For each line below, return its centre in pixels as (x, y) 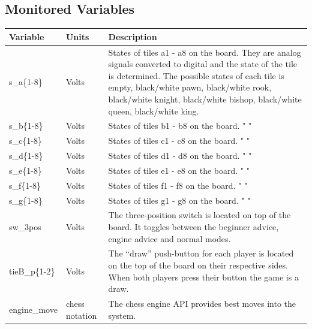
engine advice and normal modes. (169, 238)
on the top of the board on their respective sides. (198, 265)
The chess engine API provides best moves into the (202, 304)
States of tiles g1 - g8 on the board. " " (179, 200)
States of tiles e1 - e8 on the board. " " (179, 170)
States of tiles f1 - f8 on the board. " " (178, 185)
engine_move (33, 309)
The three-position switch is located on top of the (199, 215)
